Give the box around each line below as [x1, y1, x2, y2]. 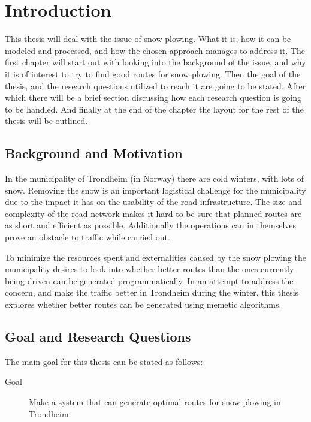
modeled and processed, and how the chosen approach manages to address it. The [5, 44, 306, 56]
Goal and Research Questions [5, 327, 191, 345]
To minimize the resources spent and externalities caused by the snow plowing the [5, 251, 306, 263]
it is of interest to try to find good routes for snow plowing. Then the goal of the [5, 67, 301, 80]
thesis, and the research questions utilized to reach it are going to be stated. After [5, 79, 306, 92]
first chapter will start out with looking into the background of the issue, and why [5, 56, 306, 68]
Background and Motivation [5, 144, 183, 162]
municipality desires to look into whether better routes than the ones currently [5, 263, 294, 275]
